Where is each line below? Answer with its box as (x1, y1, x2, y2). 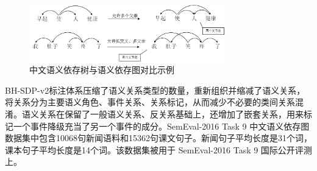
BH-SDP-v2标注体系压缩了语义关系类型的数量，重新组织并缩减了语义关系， (5, 83, 305, 96)
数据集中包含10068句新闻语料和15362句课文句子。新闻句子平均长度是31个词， (5, 131, 312, 144)
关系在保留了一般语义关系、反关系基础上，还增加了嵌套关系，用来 (38, 107, 304, 120)
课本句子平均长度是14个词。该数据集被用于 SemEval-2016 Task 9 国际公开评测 (5, 143, 312, 156)
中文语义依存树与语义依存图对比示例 (29, 63, 174, 76)
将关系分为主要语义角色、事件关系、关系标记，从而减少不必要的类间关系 (5, 96, 295, 108)
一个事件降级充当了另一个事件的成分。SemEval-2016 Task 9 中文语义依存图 (13, 119, 310, 132)
